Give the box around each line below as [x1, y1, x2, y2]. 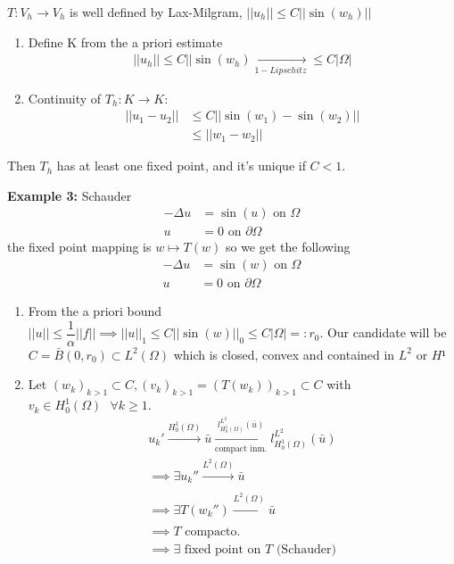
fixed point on [184, 543, 261, 556]
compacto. [185, 525, 241, 538]
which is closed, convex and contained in [173, 344, 395, 363]
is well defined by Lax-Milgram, [70, 3, 243, 21]
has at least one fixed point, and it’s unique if [56, 156, 306, 175]
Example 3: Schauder [7, 186, 132, 204]
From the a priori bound [28, 302, 162, 320]
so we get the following [225, 237, 351, 256]
